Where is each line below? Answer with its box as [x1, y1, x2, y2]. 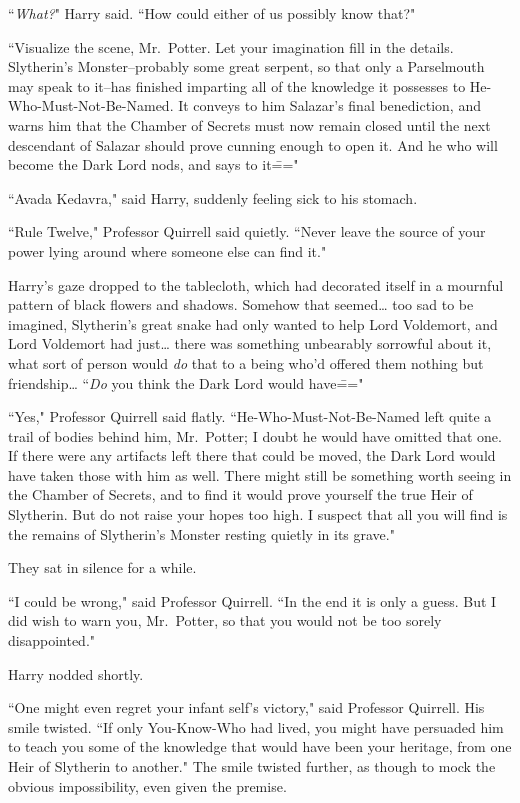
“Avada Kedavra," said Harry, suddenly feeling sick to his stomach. [8, 187, 418, 208]
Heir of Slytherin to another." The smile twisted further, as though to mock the [8, 756, 496, 776]
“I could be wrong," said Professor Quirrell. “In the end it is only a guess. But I [8, 590, 497, 611]
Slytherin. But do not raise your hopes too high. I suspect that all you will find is [8, 504, 508, 525]
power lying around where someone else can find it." [8, 240, 327, 261]
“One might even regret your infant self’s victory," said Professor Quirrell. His [8, 697, 485, 718]
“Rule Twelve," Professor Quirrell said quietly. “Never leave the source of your [8, 221, 486, 242]
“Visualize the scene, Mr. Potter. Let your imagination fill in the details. [8, 36, 454, 57]
